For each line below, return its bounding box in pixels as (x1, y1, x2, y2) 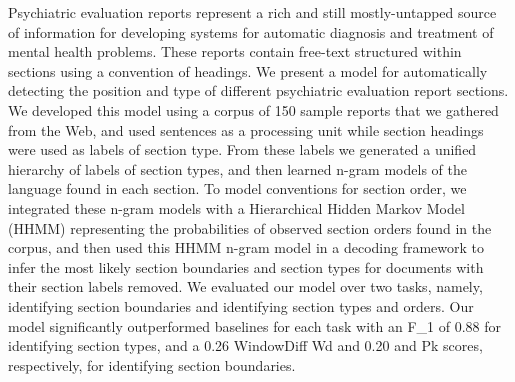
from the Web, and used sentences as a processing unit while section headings (8, 119, 484, 140)
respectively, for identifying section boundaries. (8, 354, 296, 375)
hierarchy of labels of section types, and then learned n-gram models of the (8, 158, 467, 179)
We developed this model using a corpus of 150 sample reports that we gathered (8, 99, 499, 120)
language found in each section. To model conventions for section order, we (8, 178, 467, 199)
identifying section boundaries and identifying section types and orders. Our (8, 295, 474, 316)
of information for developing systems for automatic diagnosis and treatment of (8, 21, 494, 42)
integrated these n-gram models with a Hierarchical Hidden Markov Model (8, 197, 465, 218)
